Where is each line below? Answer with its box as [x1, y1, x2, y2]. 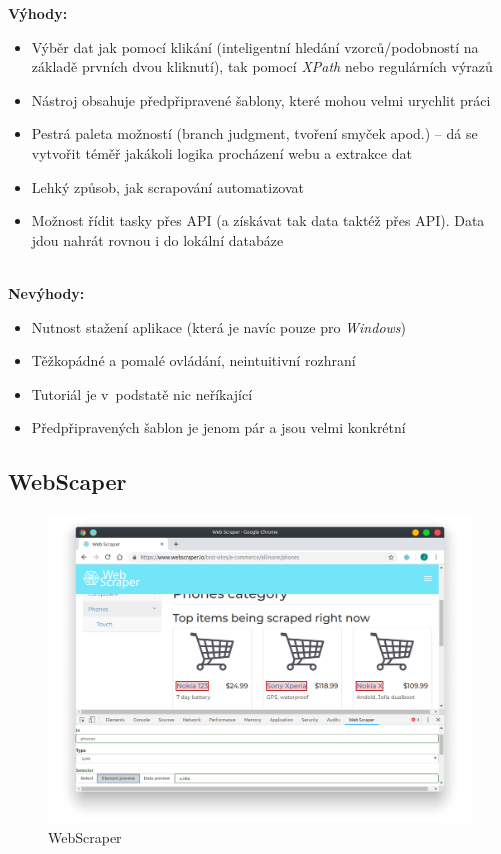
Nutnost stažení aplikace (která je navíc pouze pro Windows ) [31, 316, 407, 337]
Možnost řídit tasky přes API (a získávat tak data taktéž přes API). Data [31, 210, 485, 231]
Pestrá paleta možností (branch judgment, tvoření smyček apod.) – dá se [31, 123, 478, 144]
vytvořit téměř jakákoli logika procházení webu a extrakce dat [31, 142, 412, 163]
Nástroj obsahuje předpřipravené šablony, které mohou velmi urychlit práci [31, 89, 491, 110]
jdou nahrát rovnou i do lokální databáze [31, 229, 284, 250]
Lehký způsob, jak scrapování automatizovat [31, 176, 305, 197]
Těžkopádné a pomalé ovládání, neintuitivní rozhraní [31, 350, 356, 371]
